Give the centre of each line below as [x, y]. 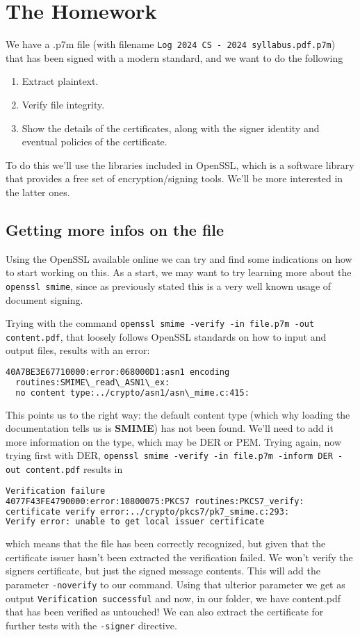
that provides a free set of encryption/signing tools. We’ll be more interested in [174, 178]
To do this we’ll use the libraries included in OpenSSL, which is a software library [180, 164]
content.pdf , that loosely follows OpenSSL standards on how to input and [166, 336]
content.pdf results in [74, 469]
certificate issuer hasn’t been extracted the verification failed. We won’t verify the [179, 557]
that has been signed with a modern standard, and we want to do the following [174, 57]
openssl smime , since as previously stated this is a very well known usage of [169, 285]
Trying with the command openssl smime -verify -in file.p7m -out [160, 323]
